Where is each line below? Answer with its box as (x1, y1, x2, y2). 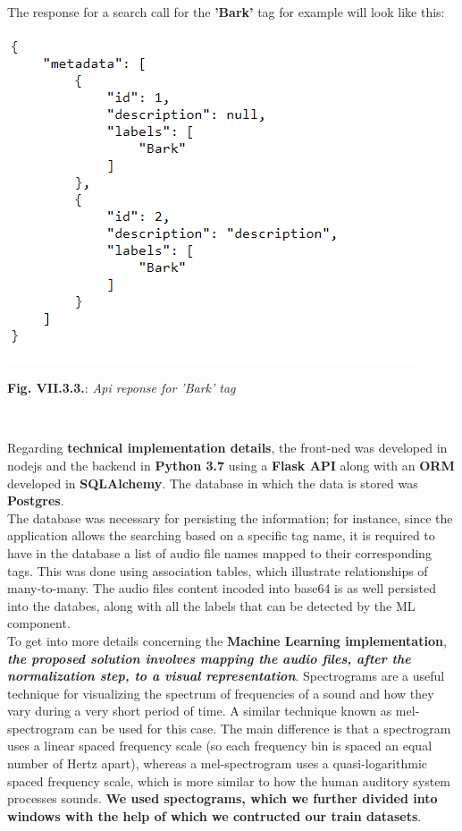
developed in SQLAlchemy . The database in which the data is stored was (7, 473, 418, 492)
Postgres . (7, 491, 64, 510)
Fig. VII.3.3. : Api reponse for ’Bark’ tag (7, 378, 236, 397)
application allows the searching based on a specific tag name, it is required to (7, 526, 435, 545)
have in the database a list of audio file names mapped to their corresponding (7, 543, 432, 562)
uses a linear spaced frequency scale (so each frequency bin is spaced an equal (7, 736, 433, 755)
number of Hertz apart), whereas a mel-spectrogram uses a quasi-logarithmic (7, 754, 428, 773)
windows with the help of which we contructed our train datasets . (7, 806, 422, 825)
